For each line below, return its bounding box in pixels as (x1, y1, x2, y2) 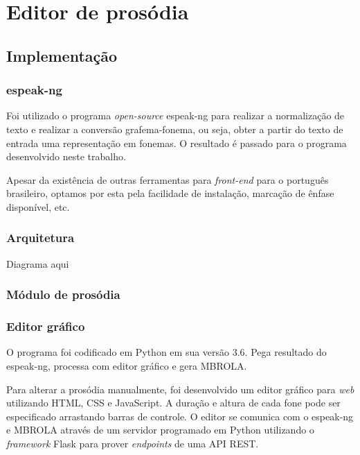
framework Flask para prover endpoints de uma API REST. (6, 436, 259, 450)
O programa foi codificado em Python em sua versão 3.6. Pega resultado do (6, 345, 327, 359)
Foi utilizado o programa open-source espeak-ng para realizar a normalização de (6, 108, 345, 123)
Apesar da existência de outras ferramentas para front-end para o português (6, 172, 329, 187)
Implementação (6, 44, 118, 66)
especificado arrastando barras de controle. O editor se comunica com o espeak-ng (6, 409, 354, 423)
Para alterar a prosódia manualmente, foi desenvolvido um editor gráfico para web (6, 381, 354, 396)
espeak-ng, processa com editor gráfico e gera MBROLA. (6, 359, 247, 372)
